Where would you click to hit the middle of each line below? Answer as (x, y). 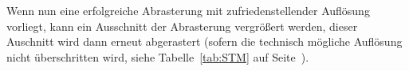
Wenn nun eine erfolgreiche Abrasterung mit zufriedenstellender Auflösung (188, 10)
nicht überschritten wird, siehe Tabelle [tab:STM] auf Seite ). (158, 56)
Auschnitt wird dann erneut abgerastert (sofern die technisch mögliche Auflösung (204, 41)
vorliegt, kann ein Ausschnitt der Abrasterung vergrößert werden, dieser (182, 26)
